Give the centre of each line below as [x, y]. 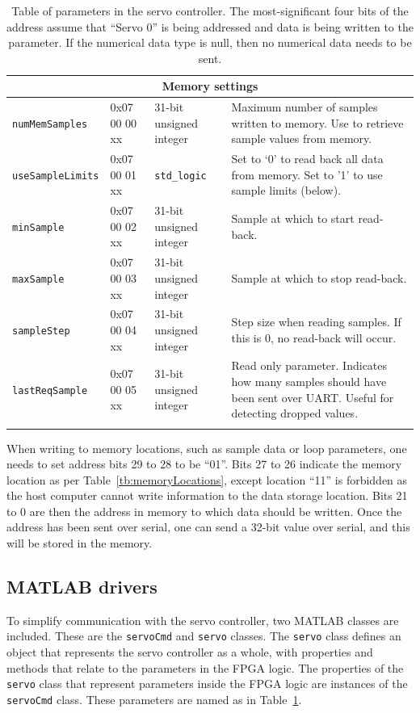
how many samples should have [309, 381]
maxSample [38, 279]
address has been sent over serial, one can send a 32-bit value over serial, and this [208, 527]
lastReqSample [50, 390]
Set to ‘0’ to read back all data [307, 159]
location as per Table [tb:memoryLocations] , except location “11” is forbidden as [207, 479]
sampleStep [41, 331]
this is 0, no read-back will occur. [314, 337]
